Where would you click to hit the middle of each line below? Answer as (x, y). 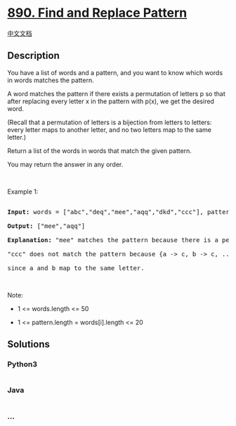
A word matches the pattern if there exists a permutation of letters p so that (117, 93)
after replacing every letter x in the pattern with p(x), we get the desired (111, 101)
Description (33, 56)
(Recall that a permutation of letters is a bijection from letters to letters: (110, 122)
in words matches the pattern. (51, 80)
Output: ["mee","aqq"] (46, 226)
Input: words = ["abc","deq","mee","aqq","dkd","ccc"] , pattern (120, 212)
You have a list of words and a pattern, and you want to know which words (115, 72)
